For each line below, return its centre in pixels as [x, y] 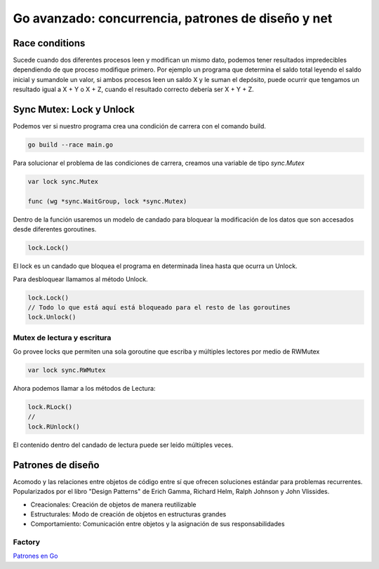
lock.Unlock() [52, 317]
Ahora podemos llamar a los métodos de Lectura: [84, 389]
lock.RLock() [50, 407]
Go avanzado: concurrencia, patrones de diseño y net [173, 18]
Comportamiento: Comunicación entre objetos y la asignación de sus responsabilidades [158, 524]
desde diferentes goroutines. [55, 229]
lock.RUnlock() [54, 427]
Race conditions [49, 43]
